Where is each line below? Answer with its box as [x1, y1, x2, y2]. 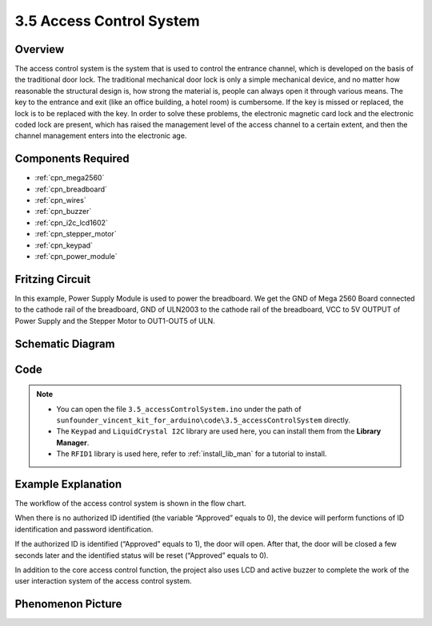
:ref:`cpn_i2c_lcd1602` [34, 217, 108, 228]
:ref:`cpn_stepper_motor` [34, 229, 117, 239]
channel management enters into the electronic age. [14, 131, 187, 140]
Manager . [56, 438, 90, 447]
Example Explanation [14, 477, 122, 491]
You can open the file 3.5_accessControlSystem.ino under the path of [56, 404, 302, 414]
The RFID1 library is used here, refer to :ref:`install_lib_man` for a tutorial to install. [56, 449, 327, 458]
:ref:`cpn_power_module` [34, 252, 118, 261]
